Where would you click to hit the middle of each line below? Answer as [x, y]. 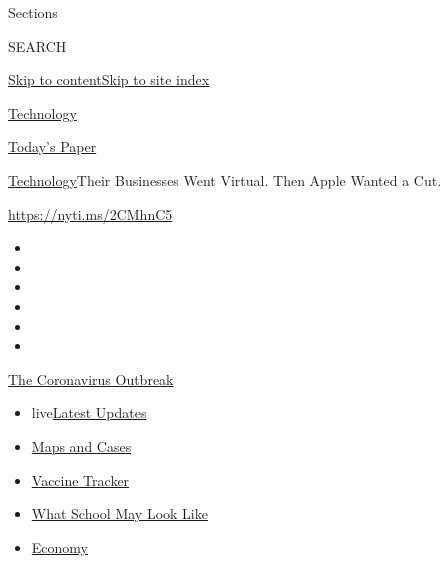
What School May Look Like [119, 513]
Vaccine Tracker [80, 479]
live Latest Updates [89, 412]
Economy [59, 546]
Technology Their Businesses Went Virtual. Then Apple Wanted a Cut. [225, 179]
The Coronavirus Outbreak [91, 378]
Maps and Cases [81, 445]
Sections [33, 12]
